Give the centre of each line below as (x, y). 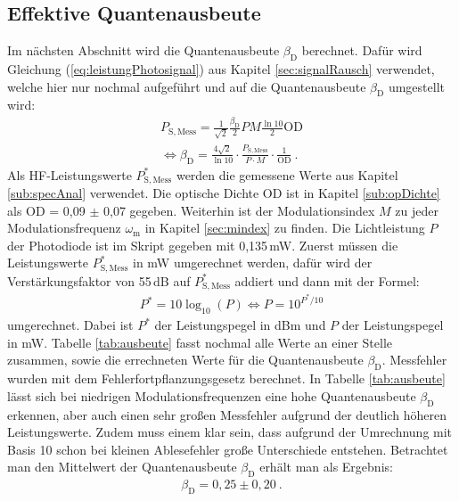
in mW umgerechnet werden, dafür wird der (253, 263)
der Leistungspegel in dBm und (240, 325)
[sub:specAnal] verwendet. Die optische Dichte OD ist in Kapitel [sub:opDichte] (224, 192)
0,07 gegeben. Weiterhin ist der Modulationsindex (239, 210)
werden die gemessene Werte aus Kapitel (287, 174)
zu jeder (417, 210)
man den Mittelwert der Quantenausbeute (122, 467)
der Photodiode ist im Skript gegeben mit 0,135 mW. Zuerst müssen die (203, 245)
